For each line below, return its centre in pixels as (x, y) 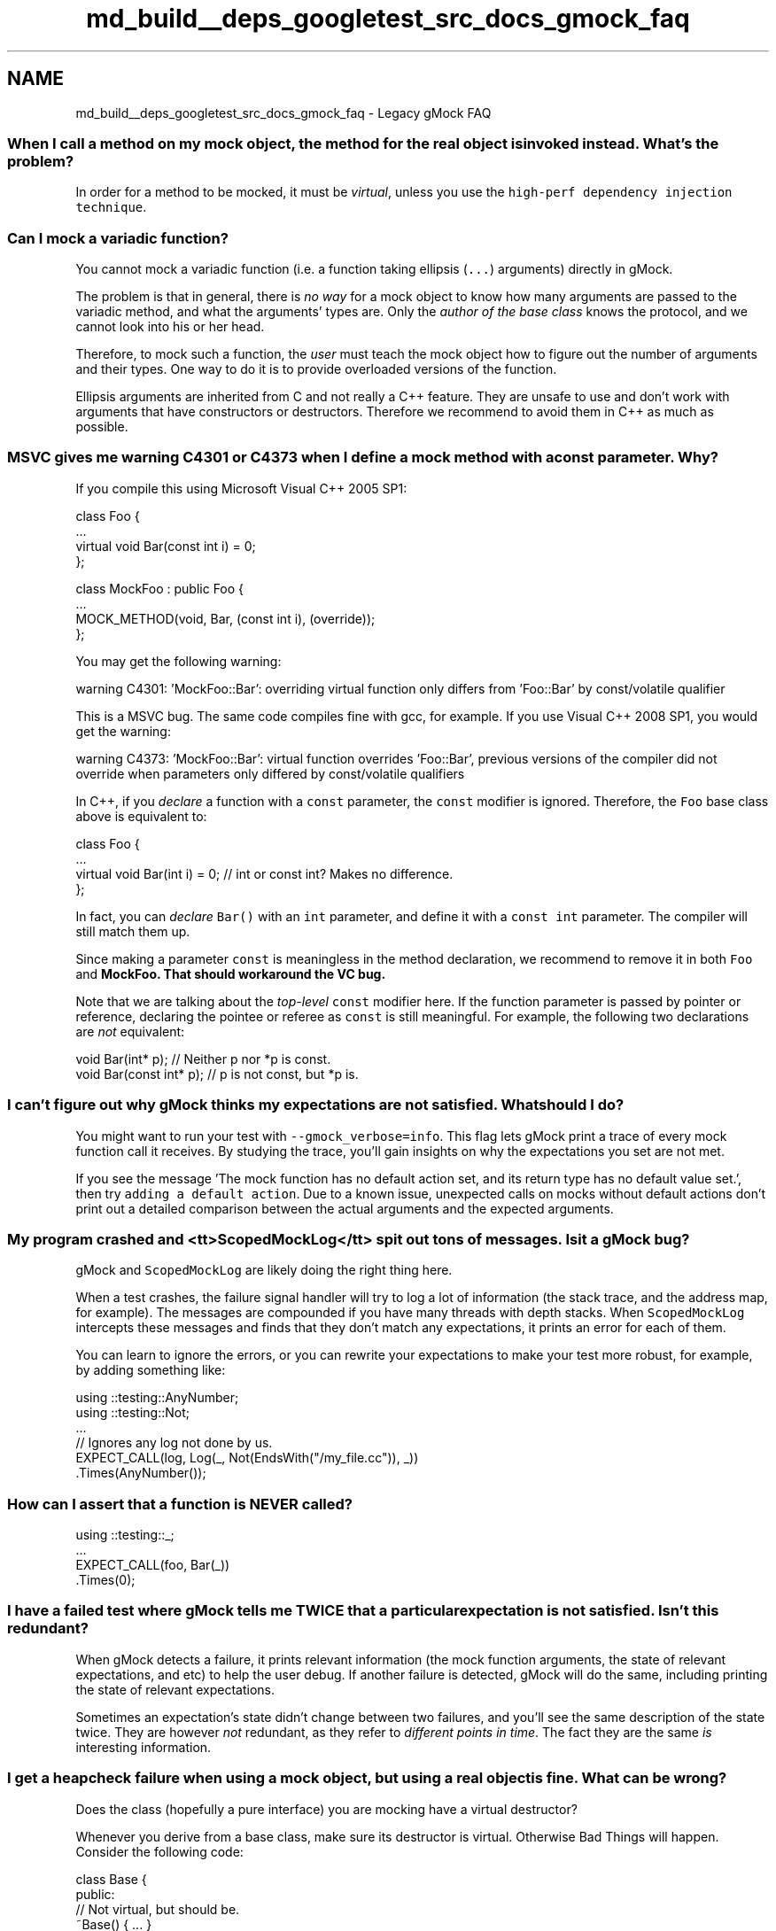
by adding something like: (151, 1370)
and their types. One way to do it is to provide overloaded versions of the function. (316, 369)
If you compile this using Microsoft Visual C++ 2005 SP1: (241, 488)
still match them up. (133, 931)
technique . (111, 207)
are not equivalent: (130, 1031)
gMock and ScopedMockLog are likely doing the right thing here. (264, 1270)
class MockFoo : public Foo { (160, 588)
